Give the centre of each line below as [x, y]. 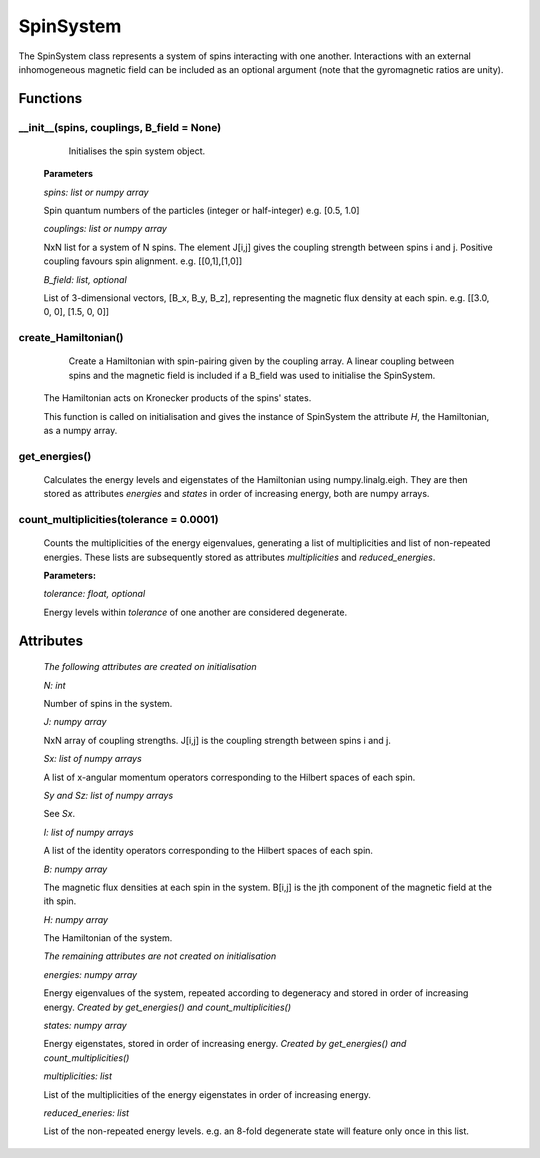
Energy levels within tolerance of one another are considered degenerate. [195, 612]
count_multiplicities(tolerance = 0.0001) [118, 520]
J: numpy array [75, 722]
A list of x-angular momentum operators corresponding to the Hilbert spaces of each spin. [229, 777]
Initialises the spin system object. [137, 151]
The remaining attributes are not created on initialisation [160, 956]
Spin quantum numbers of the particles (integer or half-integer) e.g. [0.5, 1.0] [201, 211]
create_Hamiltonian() [71, 338]
